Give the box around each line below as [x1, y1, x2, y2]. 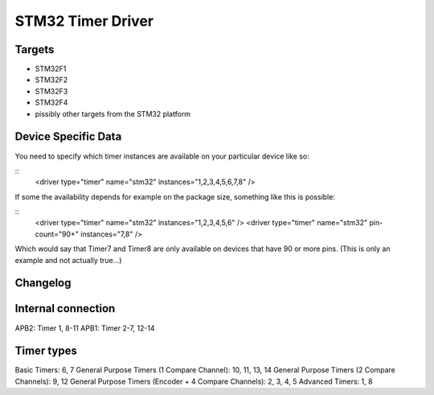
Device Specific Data [14, 130, 122, 144]
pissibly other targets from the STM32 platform [35, 109, 191, 118]
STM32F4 [35, 97, 68, 108]
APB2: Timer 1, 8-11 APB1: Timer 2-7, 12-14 [14, 323, 156, 333]
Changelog [14, 276, 72, 290]
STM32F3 [35, 86, 68, 96]
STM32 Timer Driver [14, 12, 154, 30]
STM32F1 [35, 64, 67, 74]
